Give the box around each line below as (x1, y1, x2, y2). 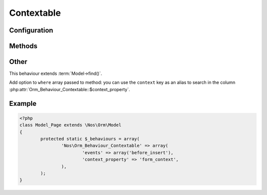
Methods (9, 42, 38, 50)
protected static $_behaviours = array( (40, 136, 140, 142)
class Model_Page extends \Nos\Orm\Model (19, 122, 122, 128)
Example (9, 99, 37, 108)
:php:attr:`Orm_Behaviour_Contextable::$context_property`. (9, 86, 131, 92)
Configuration (9, 26, 53, 34)
